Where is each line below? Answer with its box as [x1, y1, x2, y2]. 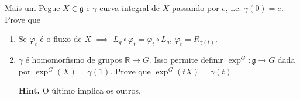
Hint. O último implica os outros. [18, 84, 141, 97]
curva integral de [99, 2, 160, 13]
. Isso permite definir [149, 53, 223, 65]
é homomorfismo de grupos [25, 53, 122, 65]
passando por [171, 2, 219, 13]
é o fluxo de [40, 33, 82, 45]
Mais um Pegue [5, 2, 60, 13]
